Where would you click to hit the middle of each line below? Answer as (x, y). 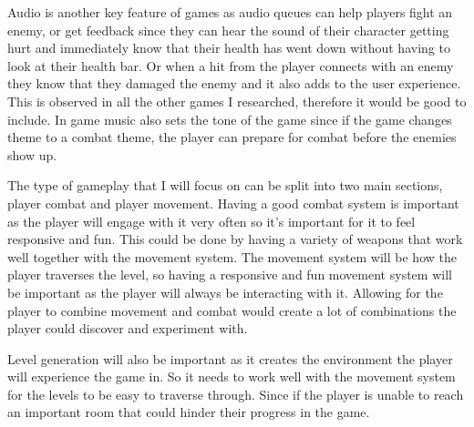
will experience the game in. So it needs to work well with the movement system (232, 376)
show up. (32, 154)
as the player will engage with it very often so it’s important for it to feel (211, 221)
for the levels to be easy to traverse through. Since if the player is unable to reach (236, 394)
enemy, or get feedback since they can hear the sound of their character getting (228, 30)
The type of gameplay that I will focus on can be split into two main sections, (225, 185)
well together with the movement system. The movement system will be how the (232, 256)
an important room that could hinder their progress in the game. (189, 412)
